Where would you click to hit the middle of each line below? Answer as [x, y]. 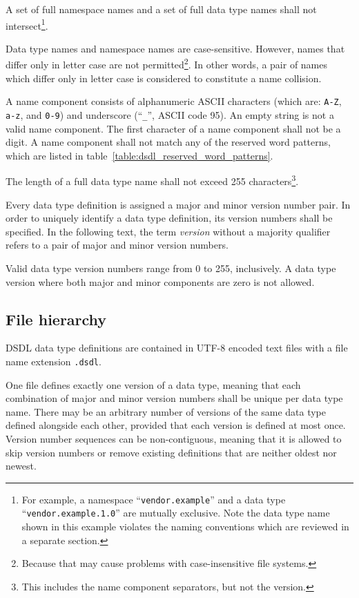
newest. [21, 466]
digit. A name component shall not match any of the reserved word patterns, [168, 142]
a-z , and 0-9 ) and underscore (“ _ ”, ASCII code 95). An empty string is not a [170, 114]
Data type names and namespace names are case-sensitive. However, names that [175, 48]
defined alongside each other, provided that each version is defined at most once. [176, 425]
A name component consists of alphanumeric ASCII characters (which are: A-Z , [174, 101]
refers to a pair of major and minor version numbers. [117, 245]
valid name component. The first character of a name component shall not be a [173, 128]
